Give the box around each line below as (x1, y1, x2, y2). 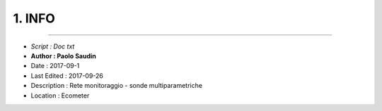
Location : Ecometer (30, 91, 90, 100)
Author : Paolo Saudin (30, 51, 97, 60)
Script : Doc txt (30, 42, 75, 51)
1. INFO (13, 11, 56, 26)
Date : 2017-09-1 (30, 62, 80, 70)
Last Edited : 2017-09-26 (30, 71, 104, 80)
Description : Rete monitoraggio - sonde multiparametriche (30, 81, 203, 90)
